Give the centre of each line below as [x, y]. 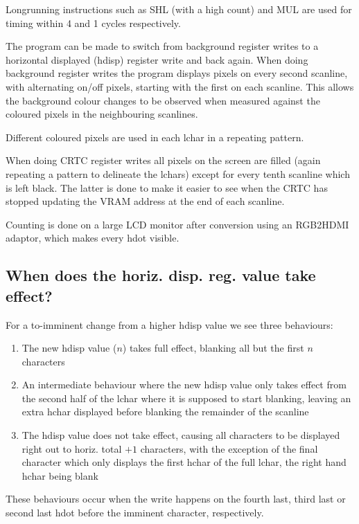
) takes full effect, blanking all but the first [213, 348]
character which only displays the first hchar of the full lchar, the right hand [184, 462]
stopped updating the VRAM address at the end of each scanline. [145, 201]
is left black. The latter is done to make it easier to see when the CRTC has [167, 187]
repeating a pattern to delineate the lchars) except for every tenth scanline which [178, 173]
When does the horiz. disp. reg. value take [161, 275]
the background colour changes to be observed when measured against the [163, 100]
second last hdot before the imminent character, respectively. [135, 513]
